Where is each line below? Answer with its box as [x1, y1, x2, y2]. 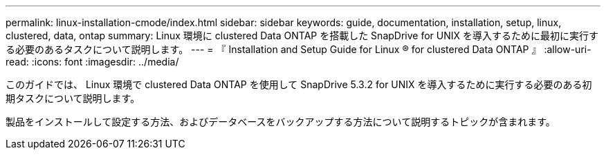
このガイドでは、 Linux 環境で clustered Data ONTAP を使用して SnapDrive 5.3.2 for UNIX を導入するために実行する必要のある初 [6, 79, 592, 90]
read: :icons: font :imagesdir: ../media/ [6, 56, 179, 68]
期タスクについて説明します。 [6, 92, 140, 104]
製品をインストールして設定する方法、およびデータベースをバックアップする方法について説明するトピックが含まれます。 [6, 116, 555, 127]
